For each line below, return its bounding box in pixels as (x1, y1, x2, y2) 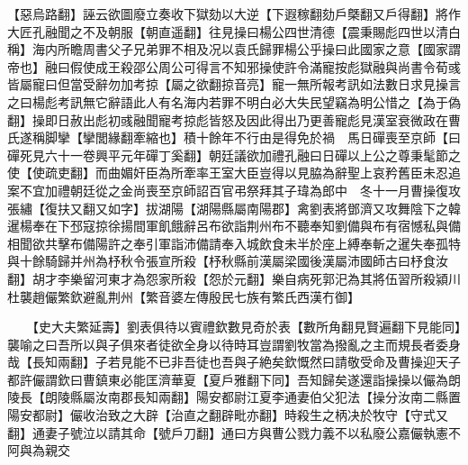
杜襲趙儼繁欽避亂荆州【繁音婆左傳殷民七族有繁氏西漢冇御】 (7, 287, 360, 305)
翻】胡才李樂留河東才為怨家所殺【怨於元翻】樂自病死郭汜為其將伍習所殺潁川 (7, 269, 461, 287)
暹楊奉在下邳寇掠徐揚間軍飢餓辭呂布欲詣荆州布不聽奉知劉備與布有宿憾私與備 (7, 216, 461, 235)
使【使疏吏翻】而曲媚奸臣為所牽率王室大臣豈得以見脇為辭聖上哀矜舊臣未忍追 (7, 163, 461, 182)
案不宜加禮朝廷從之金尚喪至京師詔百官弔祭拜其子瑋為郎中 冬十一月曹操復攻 (7, 180, 461, 199)
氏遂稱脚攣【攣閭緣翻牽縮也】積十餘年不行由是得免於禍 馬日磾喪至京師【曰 (7, 128, 461, 147)
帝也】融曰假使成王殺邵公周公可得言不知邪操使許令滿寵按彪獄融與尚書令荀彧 (7, 57, 461, 76)
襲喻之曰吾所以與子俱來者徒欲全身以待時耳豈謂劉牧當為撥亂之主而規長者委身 (7, 334, 461, 353)
